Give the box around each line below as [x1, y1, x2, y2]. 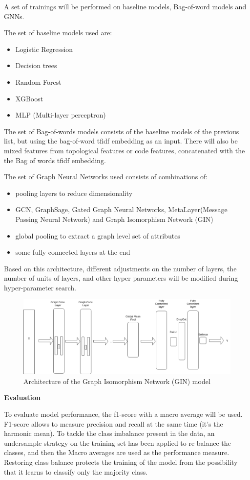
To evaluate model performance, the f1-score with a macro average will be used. [4, 409, 243, 419]
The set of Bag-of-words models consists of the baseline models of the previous [4, 126, 239, 136]
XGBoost [15, 93, 43, 103]
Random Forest [15, 76, 62, 87]
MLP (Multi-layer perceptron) [15, 110, 106, 120]
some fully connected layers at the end [15, 247, 130, 257]
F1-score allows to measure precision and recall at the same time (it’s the [4, 418, 223, 429]
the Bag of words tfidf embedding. [4, 155, 106, 165]
